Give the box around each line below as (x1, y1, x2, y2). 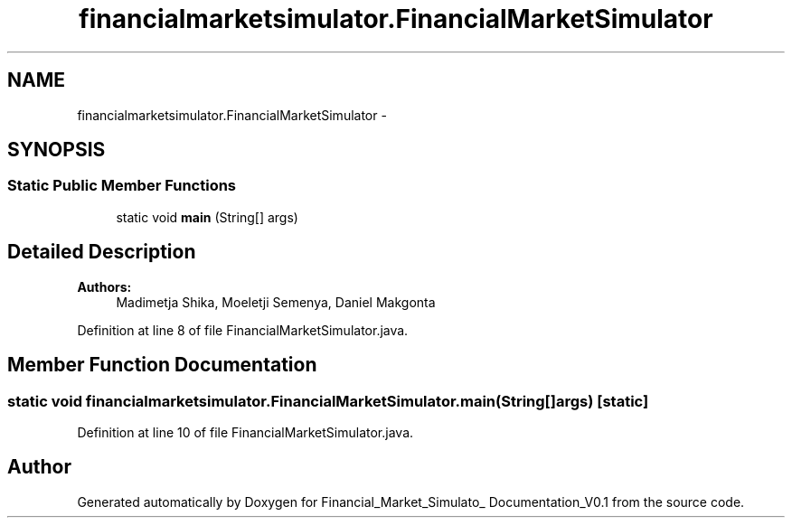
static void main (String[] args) (116, 209, 298, 225)
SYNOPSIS (7, 138, 106, 162)
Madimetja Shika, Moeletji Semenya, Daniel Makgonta (116, 294, 436, 310)
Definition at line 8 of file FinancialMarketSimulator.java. (77, 322, 409, 338)
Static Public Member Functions (7, 176, 237, 195)
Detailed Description (7, 240, 196, 264)
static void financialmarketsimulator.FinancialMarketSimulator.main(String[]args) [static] (7, 391, 649, 410)
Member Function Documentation (7, 353, 317, 377)
